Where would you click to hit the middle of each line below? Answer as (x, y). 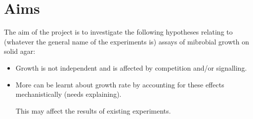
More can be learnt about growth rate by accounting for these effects (120, 84)
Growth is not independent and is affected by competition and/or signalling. (131, 67)
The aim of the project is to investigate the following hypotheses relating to (118, 32)
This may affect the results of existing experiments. (93, 110)
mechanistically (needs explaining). (68, 94)
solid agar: (20, 51)
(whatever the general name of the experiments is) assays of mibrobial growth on (126, 41)
